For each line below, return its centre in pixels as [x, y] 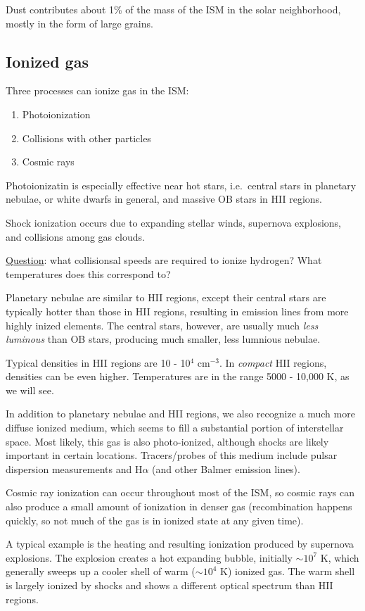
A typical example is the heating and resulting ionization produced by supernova [180, 544]
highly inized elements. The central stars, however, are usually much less [162, 325]
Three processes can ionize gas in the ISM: [97, 90]
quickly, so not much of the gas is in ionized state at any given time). [155, 520]
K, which [340, 557]
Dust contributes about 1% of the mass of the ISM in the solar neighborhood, [173, 9]
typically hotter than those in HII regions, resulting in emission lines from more [177, 311]
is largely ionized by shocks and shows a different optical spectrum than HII [169, 585]
